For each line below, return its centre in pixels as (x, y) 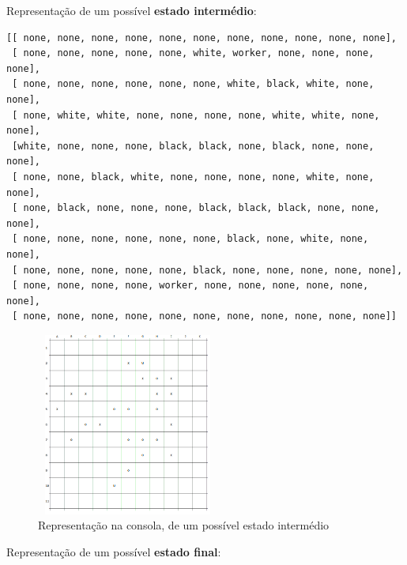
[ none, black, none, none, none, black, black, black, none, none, (196, 208)
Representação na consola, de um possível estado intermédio (184, 525)
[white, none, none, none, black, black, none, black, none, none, (193, 146)
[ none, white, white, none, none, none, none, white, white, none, (196, 115)
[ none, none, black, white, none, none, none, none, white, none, (193, 177)
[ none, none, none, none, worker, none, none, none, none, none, (190, 286)
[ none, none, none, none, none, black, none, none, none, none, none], (207, 270)
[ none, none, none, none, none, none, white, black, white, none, (193, 84)
